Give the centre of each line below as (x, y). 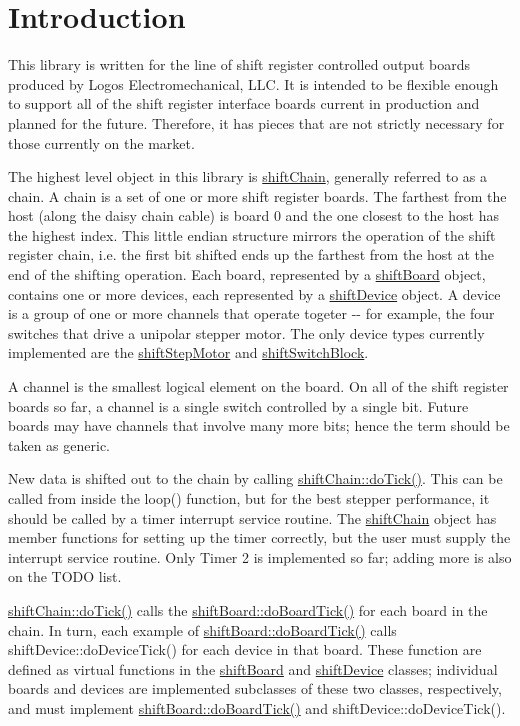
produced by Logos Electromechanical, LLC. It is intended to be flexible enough (253, 83)
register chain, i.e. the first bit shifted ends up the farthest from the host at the (251, 254)
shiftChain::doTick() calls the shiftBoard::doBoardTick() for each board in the (248, 609)
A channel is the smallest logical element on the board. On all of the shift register (258, 386)
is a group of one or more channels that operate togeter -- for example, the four (251, 313)
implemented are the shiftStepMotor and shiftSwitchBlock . (188, 352)
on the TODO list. (65, 576)
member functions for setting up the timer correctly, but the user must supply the (259, 537)
